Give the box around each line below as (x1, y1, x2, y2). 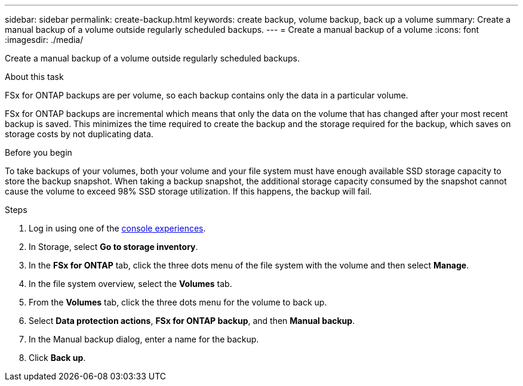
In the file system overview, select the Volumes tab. (29, 279, 232, 289)
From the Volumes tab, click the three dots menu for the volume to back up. (29, 297, 327, 307)
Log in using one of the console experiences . (29, 223, 206, 233)
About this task (5, 72, 64, 82)
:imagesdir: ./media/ (5, 35, 84, 45)
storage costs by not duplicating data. (5, 129, 153, 139)
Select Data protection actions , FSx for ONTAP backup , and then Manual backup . (29, 316, 355, 326)
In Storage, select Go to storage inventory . (29, 242, 198, 252)
